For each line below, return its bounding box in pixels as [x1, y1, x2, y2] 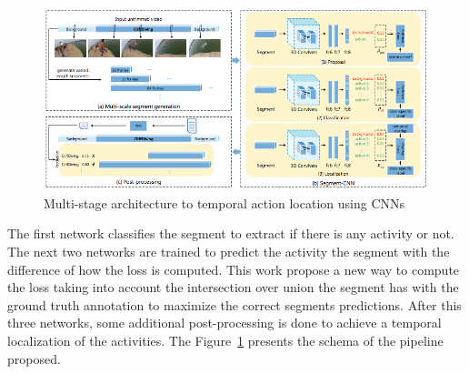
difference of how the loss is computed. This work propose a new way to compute [7, 259, 460, 278]
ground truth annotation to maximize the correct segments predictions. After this [7, 295, 462, 314]
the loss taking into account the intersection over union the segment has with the [7, 278, 459, 297]
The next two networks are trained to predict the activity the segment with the [7, 242, 450, 261]
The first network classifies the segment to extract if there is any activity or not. [7, 224, 454, 243]
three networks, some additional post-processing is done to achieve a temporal [7, 313, 442, 332]
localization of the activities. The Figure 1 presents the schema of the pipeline [7, 330, 444, 349]
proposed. [7, 349, 61, 368]
